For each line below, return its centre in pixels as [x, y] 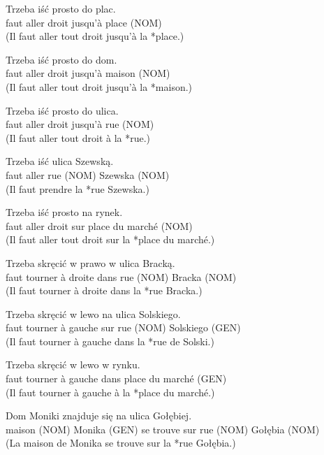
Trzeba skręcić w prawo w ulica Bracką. [90, 262]
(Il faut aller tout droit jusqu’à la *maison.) [99, 86]
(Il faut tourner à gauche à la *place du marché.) [110, 392]
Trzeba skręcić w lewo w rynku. [73, 364]
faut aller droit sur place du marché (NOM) [99, 225]
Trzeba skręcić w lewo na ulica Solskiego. [93, 313]
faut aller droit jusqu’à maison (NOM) [88, 73]
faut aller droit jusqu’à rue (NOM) [80, 124]
